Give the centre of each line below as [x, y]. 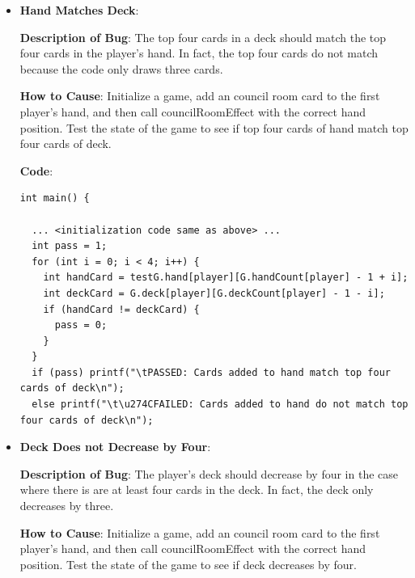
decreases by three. [67, 506]
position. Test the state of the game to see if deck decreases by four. [188, 564]
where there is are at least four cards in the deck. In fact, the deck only [197, 489]
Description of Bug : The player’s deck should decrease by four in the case [209, 473]
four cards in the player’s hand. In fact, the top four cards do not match [199, 53]
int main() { [55, 198]
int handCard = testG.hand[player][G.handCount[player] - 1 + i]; [226, 278]
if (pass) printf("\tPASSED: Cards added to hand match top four [211, 372]
